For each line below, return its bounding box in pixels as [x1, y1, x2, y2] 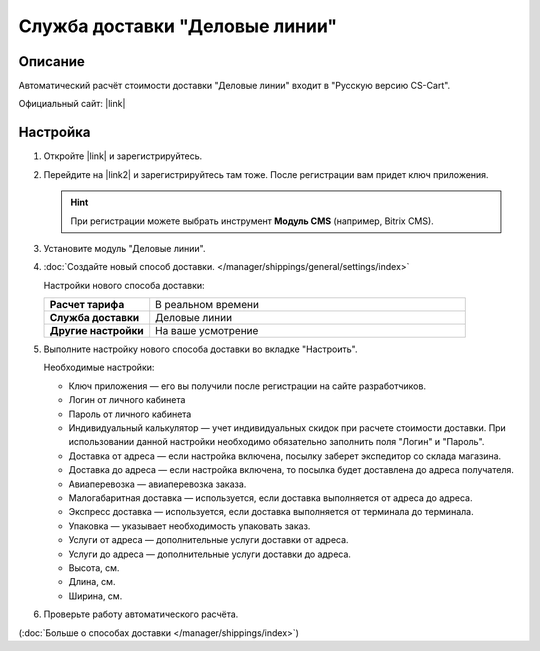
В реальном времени [155, 298, 260, 312]
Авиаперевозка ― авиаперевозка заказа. [68, 478, 247, 490]
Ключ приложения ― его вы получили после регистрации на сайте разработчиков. [68, 380, 427, 392]
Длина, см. [68, 576, 116, 588]
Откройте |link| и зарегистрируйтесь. [43, 150, 203, 162]
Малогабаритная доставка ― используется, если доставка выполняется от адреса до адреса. [68, 492, 473, 504]
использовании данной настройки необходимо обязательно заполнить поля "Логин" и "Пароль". [68, 436, 485, 448]
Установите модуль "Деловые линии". [43, 242, 206, 254]
